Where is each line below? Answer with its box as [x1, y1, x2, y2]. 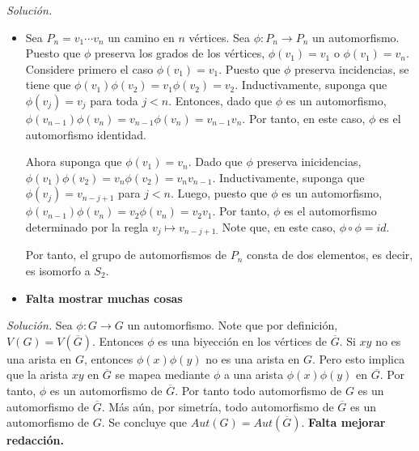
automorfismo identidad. [25, 126, 146, 143]
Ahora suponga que [25, 153, 122, 170]
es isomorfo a [25, 262, 91, 279]
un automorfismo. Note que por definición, [127, 317, 338, 334]
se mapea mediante [115, 366, 210, 383]
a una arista [223, 366, 284, 383]
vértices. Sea [188, 28, 251, 45]
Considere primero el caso [25, 60, 154, 77]
